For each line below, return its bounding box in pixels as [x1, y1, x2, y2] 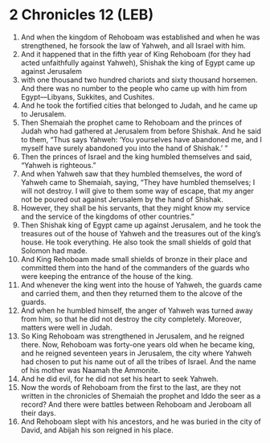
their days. [20, 408, 56, 417]
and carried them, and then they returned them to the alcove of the [20, 288, 243, 298]
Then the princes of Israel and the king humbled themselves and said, [20, 151, 252, 162]
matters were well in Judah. [20, 322, 112, 332]
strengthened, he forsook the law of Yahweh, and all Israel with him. [20, 40, 246, 50]
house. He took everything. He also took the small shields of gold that [20, 237, 252, 247]
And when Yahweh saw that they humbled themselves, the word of [20, 169, 243, 178]
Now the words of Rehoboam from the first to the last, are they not [20, 382, 241, 392]
